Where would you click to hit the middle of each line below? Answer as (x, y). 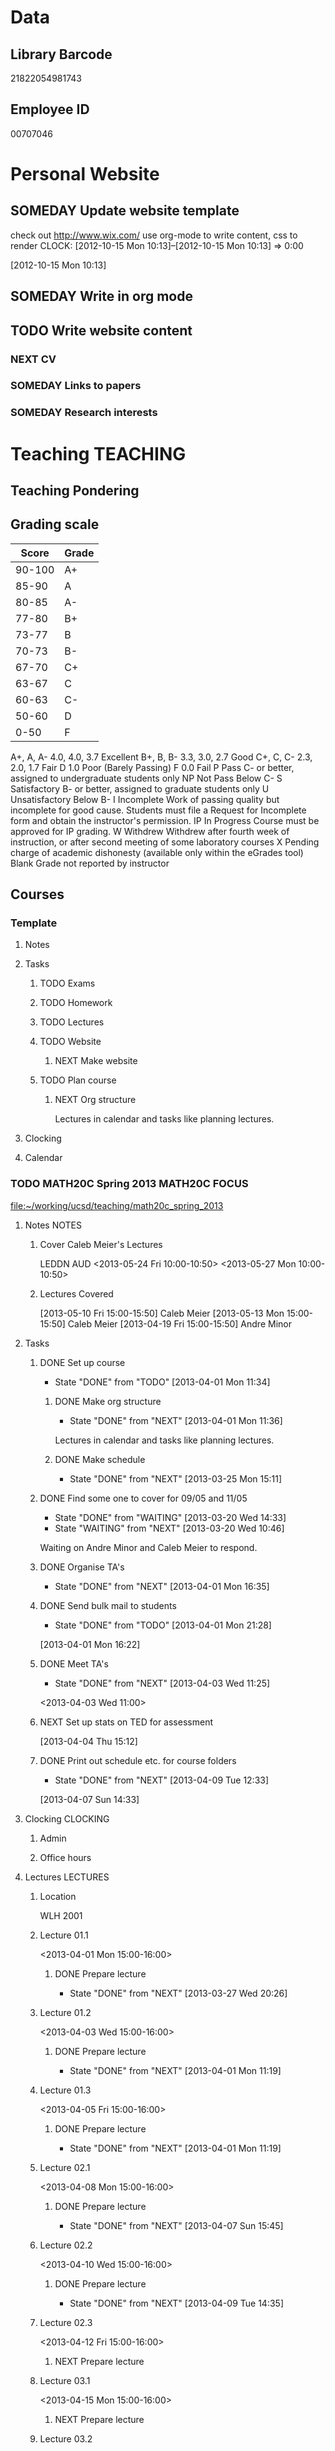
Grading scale (55, 524)
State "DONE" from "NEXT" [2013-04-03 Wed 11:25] (162, 1683)
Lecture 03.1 (65, 2380)
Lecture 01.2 (65, 2012)
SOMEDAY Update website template (125, 211)
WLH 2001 (61, 1915)
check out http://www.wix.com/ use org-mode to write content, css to (154, 235)
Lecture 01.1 (64, 1935)
